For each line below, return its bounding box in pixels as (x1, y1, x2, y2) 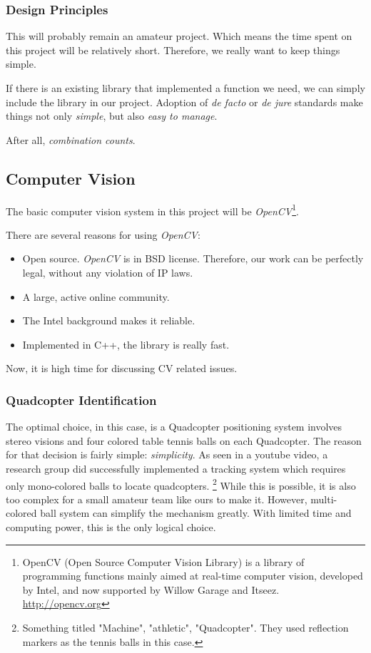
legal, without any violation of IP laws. (22, 265, 193, 280)
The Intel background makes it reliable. (22, 313, 195, 328)
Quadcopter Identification (6, 391, 157, 408)
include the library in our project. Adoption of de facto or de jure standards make (6, 94, 363, 109)
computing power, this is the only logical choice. (6, 520, 216, 535)
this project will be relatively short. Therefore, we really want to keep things (6, 42, 340, 57)
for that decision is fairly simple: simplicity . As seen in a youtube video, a (6, 447, 328, 462)
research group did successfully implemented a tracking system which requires (6, 461, 346, 475)
